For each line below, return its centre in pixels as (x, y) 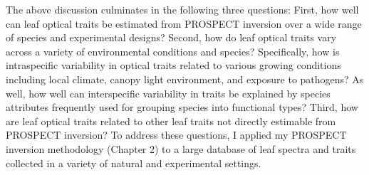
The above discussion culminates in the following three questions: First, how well (182, 9)
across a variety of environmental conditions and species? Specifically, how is (173, 51)
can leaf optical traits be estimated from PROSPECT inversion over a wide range (184, 23)
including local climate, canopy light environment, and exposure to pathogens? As (185, 79)
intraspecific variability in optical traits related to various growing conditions (173, 65)
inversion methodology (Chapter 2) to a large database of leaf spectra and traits (181, 148)
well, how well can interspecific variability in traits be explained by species (168, 93)
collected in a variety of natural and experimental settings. (134, 163)
